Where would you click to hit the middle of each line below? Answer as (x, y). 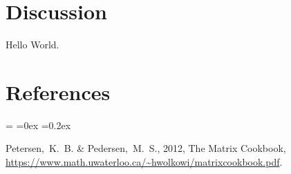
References (58, 91)
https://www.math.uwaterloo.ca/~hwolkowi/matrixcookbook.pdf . (144, 162)
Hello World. (32, 45)
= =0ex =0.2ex (38, 125)
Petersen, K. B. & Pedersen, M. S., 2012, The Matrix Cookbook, (146, 148)
